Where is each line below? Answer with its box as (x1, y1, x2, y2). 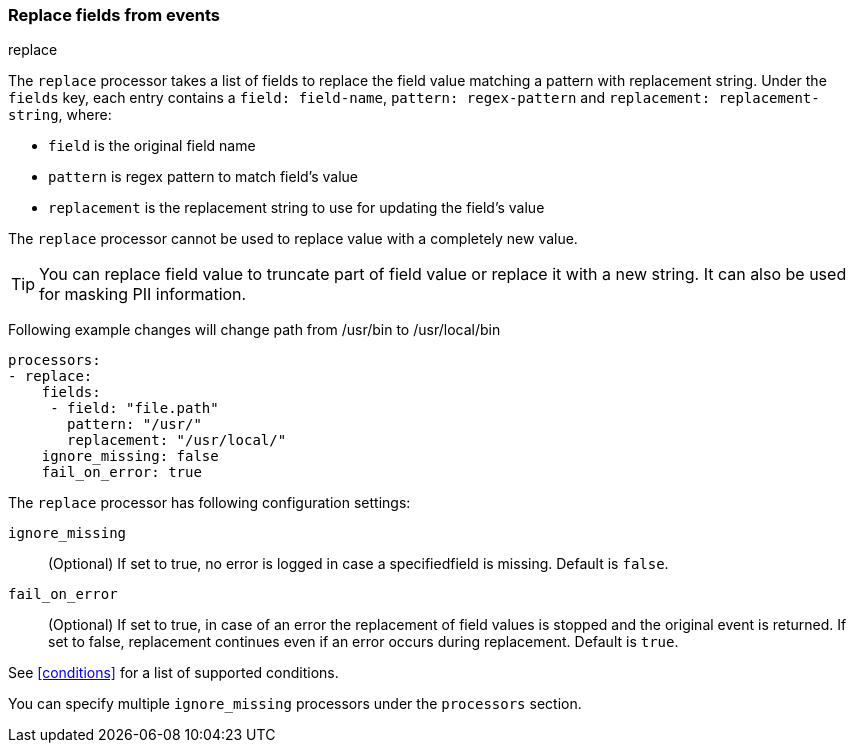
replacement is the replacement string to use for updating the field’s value (48, 199, 545, 217)
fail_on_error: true (41, 464, 202, 481)
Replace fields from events (8, 5, 220, 25)
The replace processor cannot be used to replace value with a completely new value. (8, 230, 578, 248)
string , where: (8, 106, 112, 124)
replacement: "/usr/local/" (67, 432, 287, 449)
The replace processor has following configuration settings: (8, 494, 411, 512)
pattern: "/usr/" (67, 416, 202, 433)
